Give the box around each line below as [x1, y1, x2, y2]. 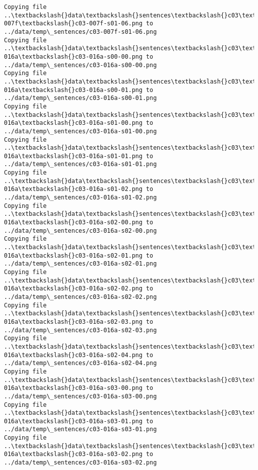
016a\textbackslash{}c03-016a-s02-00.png [4, 219, 143, 226]
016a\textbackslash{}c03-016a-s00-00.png [4, 53, 143, 60]
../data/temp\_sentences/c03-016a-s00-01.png [4, 94, 157, 102]
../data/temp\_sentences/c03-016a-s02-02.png [4, 293, 157, 300]
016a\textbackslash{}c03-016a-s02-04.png [4, 351, 143, 359]
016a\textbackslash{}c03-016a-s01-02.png [4, 186, 143, 193]
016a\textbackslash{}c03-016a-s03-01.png [4, 417, 143, 425]
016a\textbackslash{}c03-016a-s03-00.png [4, 384, 143, 392]
